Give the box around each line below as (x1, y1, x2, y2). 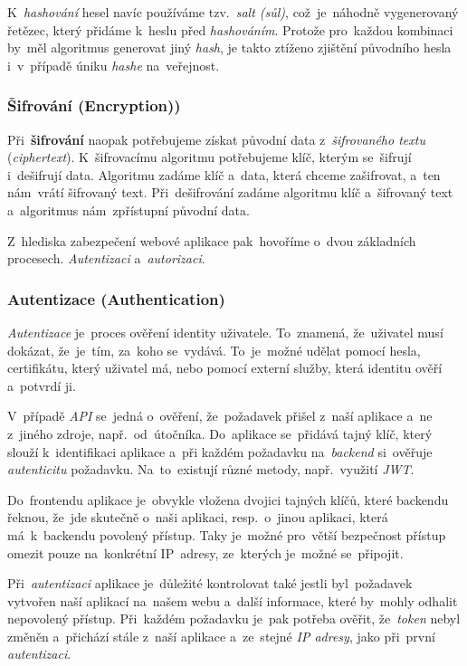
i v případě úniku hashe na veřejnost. (7, 55, 220, 74)
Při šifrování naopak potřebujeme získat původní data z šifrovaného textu (7, 129, 425, 148)
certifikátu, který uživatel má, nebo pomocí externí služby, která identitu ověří (7, 358, 443, 377)
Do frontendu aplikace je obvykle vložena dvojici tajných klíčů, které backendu (7, 490, 449, 509)
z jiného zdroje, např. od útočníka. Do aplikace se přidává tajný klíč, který (7, 423, 433, 442)
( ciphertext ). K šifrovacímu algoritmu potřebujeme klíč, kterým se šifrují (7, 147, 412, 166)
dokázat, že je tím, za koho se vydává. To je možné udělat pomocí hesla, (7, 340, 421, 359)
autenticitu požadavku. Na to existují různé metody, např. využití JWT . (7, 460, 415, 479)
